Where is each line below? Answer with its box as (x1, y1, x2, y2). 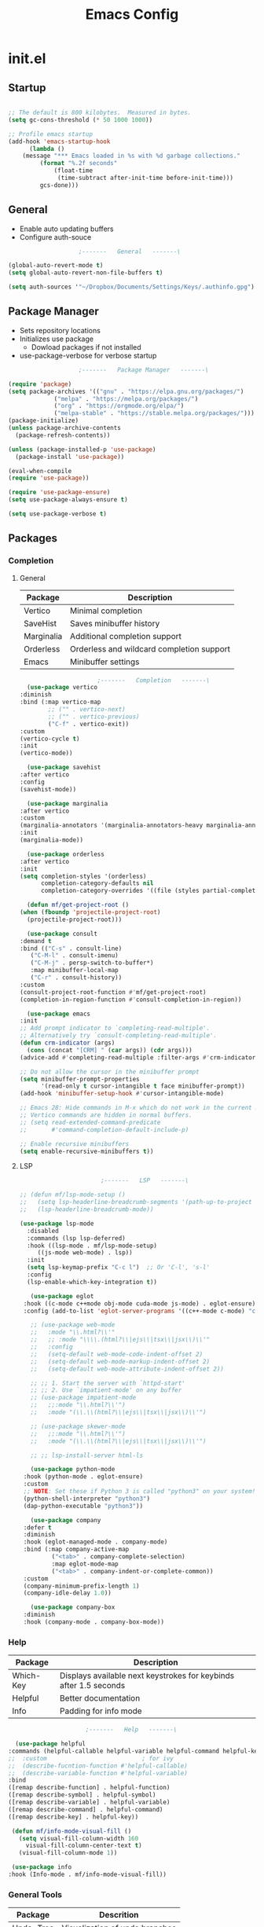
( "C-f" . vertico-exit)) (48, 720, 130, 728)
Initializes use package (19, 334, 94, 343)
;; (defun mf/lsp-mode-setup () (19, 1191, 126, 1199)
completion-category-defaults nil (40, 879, 154, 887)
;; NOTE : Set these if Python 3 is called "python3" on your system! (23, 1488, 256, 1496)
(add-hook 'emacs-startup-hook (8, 138, 111, 145)
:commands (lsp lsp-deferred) (27, 1234, 126, 1242)
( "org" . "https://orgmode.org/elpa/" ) (53, 402, 185, 410)
